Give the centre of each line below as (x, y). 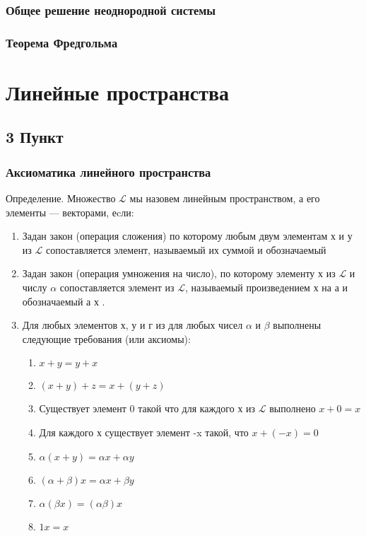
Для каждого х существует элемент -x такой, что (144, 432)
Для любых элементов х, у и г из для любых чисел (132, 325)
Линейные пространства (118, 92)
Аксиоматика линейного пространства (108, 171)
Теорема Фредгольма (62, 42)
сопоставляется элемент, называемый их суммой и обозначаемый (186, 249)
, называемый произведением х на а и (267, 287)
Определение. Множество (61, 198)
